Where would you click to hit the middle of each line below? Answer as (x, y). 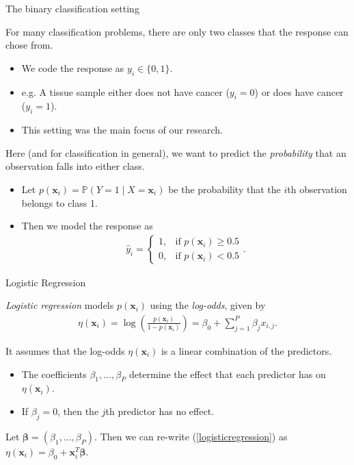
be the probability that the (224, 189)
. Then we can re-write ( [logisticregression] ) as (191, 436)
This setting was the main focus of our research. (122, 130)
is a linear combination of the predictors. (246, 350)
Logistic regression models (60, 305)
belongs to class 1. (59, 202)
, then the (78, 411)
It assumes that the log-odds (65, 350)
